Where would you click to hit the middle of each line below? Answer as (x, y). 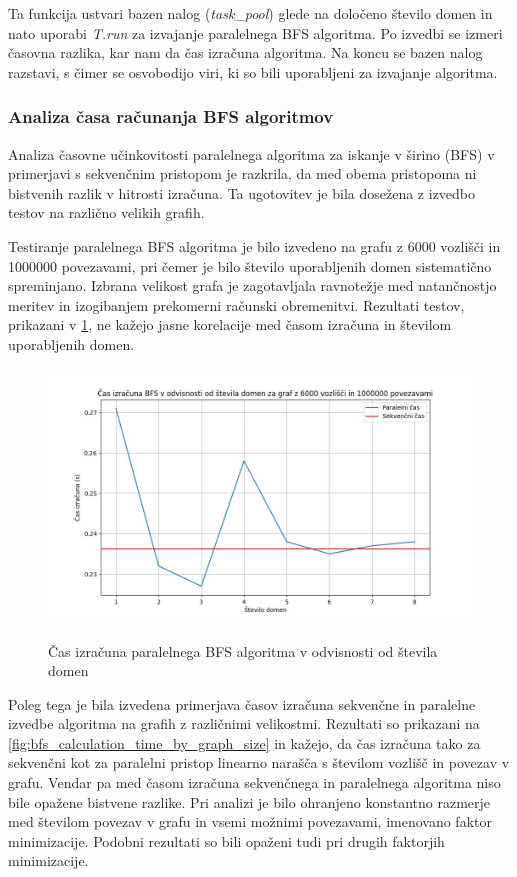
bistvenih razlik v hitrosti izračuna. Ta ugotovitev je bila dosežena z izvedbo (242, 192)
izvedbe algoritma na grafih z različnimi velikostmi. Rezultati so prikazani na (244, 723)
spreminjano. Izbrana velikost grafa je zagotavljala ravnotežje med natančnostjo (252, 285)
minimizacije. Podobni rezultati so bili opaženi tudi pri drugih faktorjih (226, 840)
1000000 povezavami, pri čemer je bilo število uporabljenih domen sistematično (250, 265)
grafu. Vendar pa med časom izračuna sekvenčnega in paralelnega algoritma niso (254, 782)
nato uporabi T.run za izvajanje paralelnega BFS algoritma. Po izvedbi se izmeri (255, 32)
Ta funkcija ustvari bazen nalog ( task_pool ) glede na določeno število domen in (250, 13)
